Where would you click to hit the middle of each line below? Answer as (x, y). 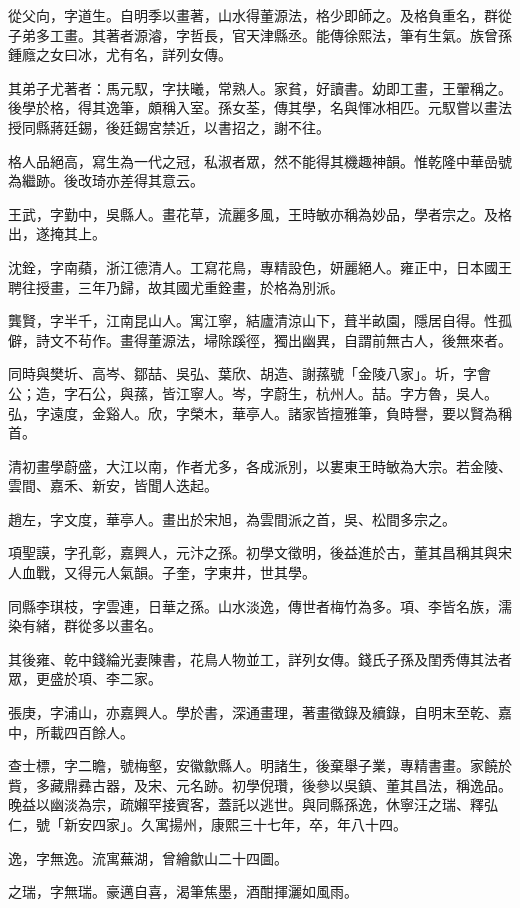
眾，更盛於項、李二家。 (85, 678)
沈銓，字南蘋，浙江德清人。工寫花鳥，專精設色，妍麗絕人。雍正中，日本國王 (260, 266)
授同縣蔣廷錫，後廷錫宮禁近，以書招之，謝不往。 (169, 126)
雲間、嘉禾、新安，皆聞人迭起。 (113, 485)
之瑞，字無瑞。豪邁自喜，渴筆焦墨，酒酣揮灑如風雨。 (183, 891)
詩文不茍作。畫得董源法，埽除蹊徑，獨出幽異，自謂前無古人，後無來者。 (273, 339)
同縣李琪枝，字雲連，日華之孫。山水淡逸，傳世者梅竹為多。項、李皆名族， (253, 605)
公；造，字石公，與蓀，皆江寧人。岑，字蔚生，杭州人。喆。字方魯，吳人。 (253, 392)
